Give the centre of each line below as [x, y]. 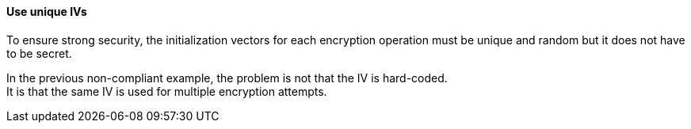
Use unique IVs [47, 11]
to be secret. [39, 53]
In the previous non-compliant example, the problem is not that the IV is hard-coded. [227, 78]
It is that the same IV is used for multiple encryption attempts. [167, 91]
